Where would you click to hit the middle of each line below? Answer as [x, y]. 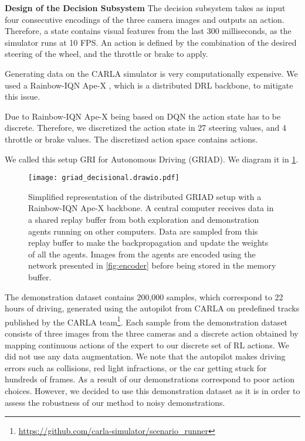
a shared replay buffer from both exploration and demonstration [144, 219]
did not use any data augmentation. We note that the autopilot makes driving [145, 356]
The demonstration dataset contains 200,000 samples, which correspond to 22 [144, 296]
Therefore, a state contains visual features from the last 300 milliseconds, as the [148, 31]
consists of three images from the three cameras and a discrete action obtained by [152, 333]
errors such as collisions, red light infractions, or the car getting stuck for [136, 367]
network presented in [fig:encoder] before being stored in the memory [152, 265]
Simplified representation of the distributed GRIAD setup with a [145, 196]
